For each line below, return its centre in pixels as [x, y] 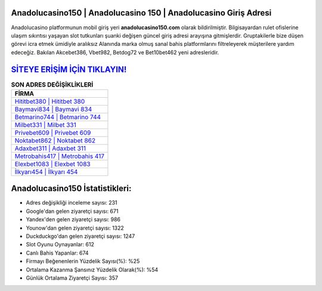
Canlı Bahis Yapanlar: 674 [57, 253]
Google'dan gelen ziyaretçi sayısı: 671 [72, 211]
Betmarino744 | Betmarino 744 [58, 117]
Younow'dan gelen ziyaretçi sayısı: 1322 [75, 228]
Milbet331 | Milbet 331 [46, 125]
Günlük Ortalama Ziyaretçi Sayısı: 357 [72, 278]
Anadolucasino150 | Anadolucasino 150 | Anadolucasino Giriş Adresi [141, 13]
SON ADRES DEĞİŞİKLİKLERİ [52, 85]
